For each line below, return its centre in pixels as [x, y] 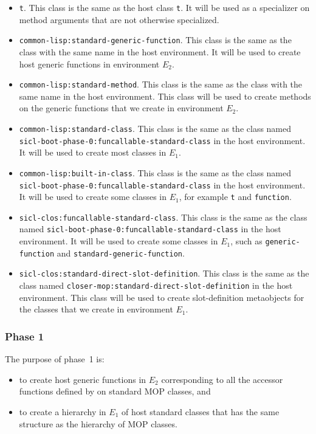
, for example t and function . [235, 197]
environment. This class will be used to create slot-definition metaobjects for [162, 297]
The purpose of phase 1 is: [55, 359]
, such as [246, 241]
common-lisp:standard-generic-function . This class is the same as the [155, 40]
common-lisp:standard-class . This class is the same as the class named [155, 128]
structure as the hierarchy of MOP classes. [98, 423]
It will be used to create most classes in [93, 152]
